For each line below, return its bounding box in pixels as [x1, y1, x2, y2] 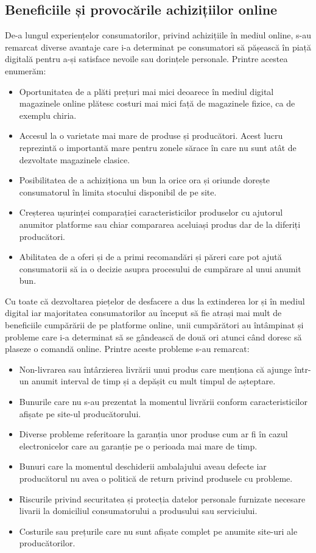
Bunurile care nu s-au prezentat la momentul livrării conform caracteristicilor [19, 395, 307, 408]
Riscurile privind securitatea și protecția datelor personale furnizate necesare [19, 492, 306, 505]
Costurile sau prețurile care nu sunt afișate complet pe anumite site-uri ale [19, 524, 298, 537]
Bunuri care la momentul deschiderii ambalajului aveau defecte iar [19, 460, 267, 473]
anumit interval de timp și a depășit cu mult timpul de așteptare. [32, 375, 276, 387]
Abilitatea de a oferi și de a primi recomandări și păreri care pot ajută [19, 250, 282, 263]
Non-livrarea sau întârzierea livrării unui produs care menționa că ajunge [19, 362, 292, 375]
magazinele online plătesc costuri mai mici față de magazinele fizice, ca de [19, 97, 295, 110]
